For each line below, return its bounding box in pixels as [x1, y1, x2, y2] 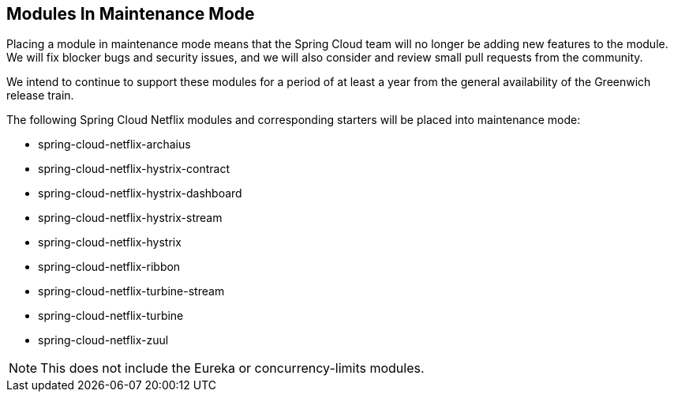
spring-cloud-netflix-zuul [38, 333, 169, 347]
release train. [6, 88, 74, 103]
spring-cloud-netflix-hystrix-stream [38, 211, 223, 225]
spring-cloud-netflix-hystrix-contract [38, 162, 230, 176]
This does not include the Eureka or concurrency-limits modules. [40, 360, 425, 377]
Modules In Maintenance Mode [6, 4, 255, 24]
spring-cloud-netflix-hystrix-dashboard [38, 186, 242, 201]
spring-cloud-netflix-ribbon [38, 260, 181, 274]
